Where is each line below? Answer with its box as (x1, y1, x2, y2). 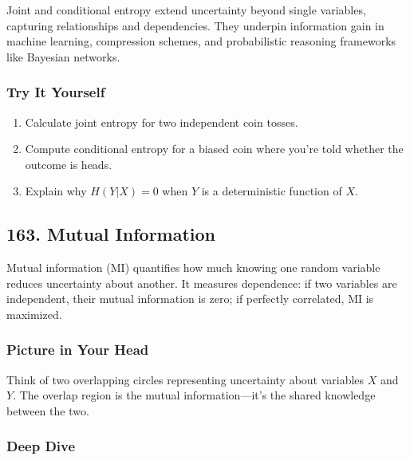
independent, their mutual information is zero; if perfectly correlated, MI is (6, 290, 374, 307)
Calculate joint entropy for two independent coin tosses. (25, 113, 298, 130)
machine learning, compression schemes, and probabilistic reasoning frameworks (6, 33, 396, 49)
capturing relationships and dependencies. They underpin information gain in (6, 17, 384, 33)
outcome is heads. (25, 155, 112, 172)
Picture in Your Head (6, 340, 149, 360)
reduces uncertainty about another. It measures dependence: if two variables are (6, 274, 397, 291)
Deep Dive (6, 436, 76, 456)
